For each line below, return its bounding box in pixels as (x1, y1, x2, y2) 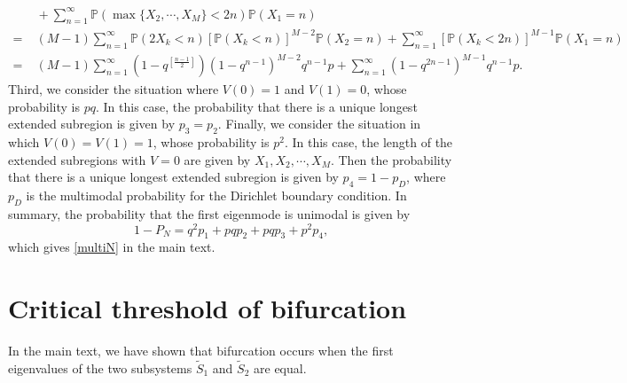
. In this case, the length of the (284, 133, 453, 152)
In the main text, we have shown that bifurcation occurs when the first (8, 341, 394, 360)
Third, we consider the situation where (8, 80, 219, 98)
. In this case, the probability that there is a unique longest (96, 97, 418, 115)
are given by (184, 150, 251, 168)
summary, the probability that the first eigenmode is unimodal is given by (8, 204, 411, 223)
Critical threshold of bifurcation (8, 290, 407, 326)
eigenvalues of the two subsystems (8, 358, 192, 377)
